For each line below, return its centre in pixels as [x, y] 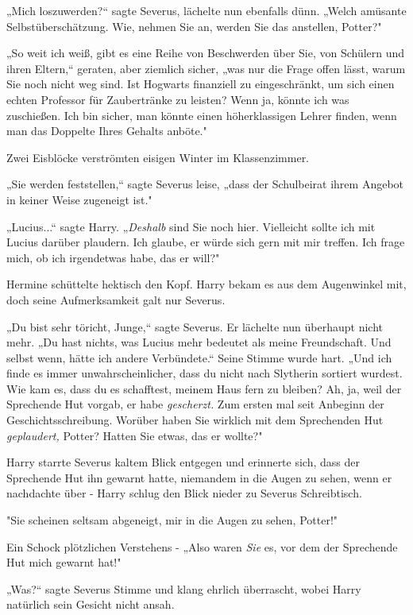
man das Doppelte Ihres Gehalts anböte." [107, 131]
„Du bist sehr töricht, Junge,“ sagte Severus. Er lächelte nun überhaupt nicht [195, 326]
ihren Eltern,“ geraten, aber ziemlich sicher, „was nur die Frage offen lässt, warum [206, 68]
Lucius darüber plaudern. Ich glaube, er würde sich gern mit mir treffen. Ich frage [206, 242]
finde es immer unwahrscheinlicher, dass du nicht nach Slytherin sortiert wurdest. [205, 373]
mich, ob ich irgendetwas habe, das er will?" [113, 257]
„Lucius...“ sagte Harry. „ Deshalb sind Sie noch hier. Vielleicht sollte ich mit [191, 226]
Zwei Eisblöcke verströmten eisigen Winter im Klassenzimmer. [158, 157]
